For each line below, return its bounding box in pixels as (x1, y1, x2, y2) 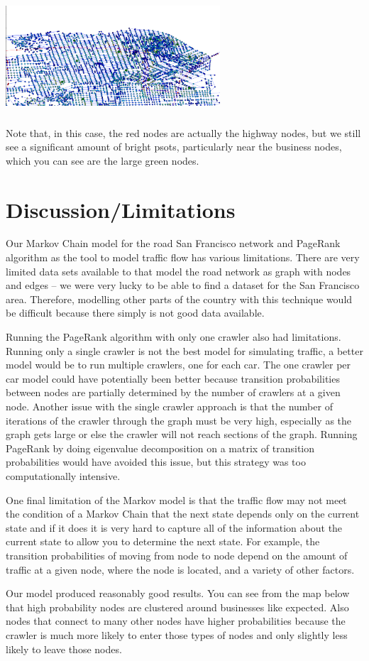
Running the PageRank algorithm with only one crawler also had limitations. (6, 329, 341, 344)
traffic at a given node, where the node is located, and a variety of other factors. (6, 562, 355, 577)
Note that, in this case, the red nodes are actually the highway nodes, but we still (6, 125, 361, 140)
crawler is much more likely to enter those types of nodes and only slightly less (6, 627, 348, 642)
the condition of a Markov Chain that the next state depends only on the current (6, 506, 360, 521)
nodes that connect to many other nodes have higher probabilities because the (6, 613, 346, 628)
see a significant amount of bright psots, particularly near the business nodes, (6, 139, 342, 154)
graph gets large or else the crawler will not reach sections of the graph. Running (6, 427, 358, 442)
